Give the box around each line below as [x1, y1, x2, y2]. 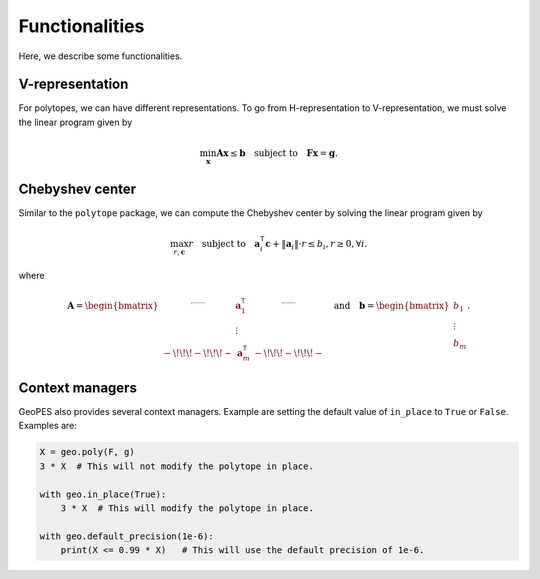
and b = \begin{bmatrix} [333, 300, 450, 312]
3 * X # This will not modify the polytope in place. [39, 460, 314, 472]
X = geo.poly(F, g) [39, 446, 135, 458]
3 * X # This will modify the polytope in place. [60, 502, 314, 514]
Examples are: [18, 420, 77, 432]
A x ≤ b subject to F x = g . [216, 148, 339, 159]
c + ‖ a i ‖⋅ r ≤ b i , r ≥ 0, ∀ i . [265, 238, 368, 252]
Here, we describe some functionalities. [18, 50, 183, 62]
